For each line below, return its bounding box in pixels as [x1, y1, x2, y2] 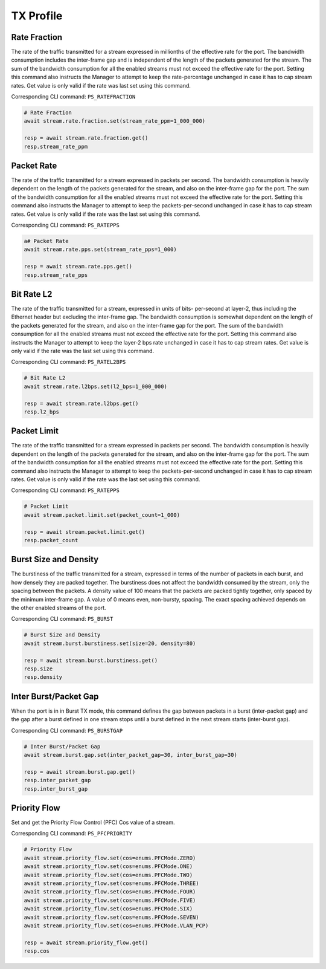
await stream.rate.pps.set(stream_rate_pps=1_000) [24, 246, 177, 253]
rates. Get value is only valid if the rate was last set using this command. [11, 82, 191, 89]
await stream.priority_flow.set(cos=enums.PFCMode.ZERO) [24, 854, 196, 861]
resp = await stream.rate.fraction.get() [24, 135, 149, 141]
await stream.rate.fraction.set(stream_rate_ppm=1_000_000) [24, 118, 206, 125]
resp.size [24, 665, 53, 672]
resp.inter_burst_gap [24, 785, 88, 792]
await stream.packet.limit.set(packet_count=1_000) [24, 511, 181, 518]
